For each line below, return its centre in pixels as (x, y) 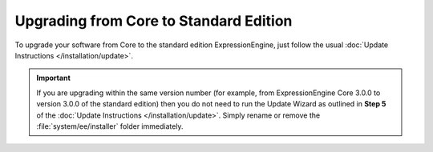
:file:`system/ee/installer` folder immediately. (110, 126)
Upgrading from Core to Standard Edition (154, 21)
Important (54, 78)
